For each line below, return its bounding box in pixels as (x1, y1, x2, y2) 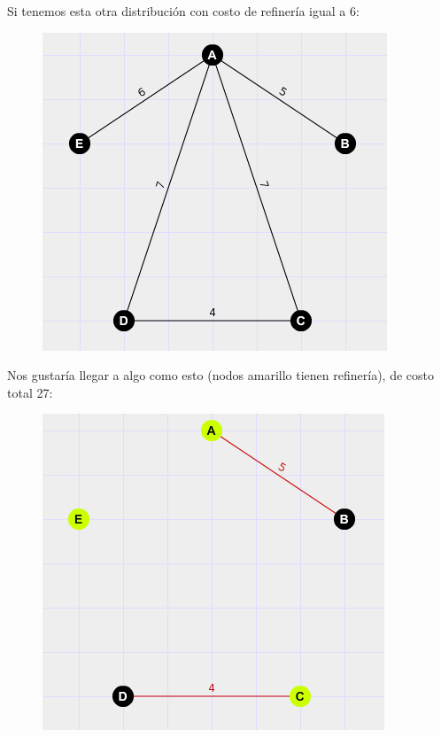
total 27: (7, 383, 53, 401)
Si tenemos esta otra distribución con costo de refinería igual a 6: (7, 2, 360, 19)
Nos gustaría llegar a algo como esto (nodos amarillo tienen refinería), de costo (7, 366, 434, 384)
